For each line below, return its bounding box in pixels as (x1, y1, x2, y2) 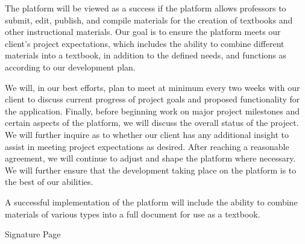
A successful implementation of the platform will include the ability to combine (5, 195, 298, 208)
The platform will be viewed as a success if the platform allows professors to (5, 2, 286, 14)
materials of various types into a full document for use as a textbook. (5, 207, 260, 220)
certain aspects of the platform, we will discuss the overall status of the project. (5, 116, 299, 129)
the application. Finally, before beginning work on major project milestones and (5, 104, 300, 117)
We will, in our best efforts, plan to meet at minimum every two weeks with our (5, 81, 300, 93)
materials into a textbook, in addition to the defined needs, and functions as (5, 49, 287, 61)
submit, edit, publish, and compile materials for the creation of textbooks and (5, 13, 293, 26)
